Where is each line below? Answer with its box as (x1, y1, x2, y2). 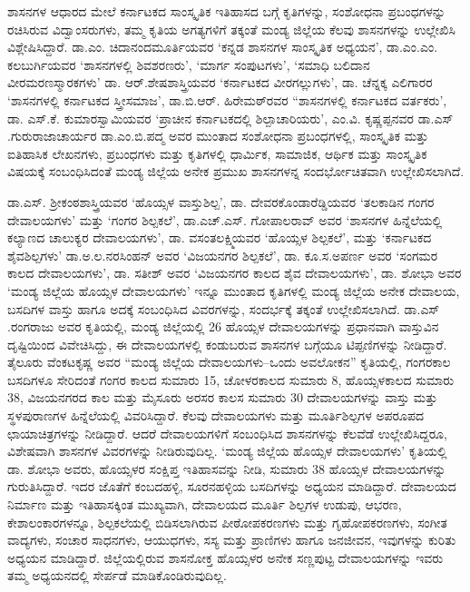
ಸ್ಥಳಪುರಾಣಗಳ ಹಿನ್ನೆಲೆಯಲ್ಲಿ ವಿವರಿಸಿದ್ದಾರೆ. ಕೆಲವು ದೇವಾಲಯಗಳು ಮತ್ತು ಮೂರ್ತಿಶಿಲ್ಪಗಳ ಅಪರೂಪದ (7, 406, 424, 425)
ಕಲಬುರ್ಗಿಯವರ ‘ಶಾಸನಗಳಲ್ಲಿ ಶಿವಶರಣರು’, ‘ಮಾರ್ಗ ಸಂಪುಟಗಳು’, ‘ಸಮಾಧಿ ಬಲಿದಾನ (7, 54, 370, 74)
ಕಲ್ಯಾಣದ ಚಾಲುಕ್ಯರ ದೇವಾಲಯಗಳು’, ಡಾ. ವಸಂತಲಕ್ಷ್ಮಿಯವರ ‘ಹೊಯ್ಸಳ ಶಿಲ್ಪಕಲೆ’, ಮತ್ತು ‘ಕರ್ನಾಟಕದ (7, 228, 432, 247)
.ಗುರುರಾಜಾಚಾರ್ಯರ (7, 126, 97, 145)
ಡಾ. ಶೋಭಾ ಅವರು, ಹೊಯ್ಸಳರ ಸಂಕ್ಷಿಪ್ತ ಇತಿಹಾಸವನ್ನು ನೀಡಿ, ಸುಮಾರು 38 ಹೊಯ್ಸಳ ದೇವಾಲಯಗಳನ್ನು (7, 459, 446, 478)
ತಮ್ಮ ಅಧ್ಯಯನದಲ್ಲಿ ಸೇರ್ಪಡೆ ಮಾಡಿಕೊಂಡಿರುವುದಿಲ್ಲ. (7, 566, 227, 585)
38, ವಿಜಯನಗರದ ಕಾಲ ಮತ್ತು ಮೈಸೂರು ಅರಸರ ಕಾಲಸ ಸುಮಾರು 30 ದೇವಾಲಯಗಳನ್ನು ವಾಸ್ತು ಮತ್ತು (7, 388, 438, 407)
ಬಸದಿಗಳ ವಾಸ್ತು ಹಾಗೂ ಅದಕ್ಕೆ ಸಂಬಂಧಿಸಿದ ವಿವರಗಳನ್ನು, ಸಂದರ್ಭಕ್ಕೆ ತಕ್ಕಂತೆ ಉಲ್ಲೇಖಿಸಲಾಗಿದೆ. (7, 299, 400, 318)
